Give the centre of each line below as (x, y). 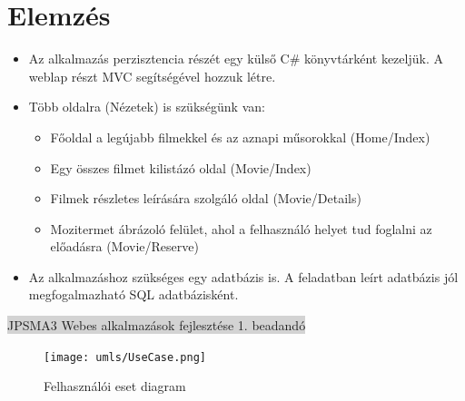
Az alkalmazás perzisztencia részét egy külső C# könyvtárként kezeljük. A (236, 59)
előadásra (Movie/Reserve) (124, 246)
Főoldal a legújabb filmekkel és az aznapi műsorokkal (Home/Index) (240, 137)
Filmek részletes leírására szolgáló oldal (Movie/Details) (206, 198)
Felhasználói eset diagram (115, 386)
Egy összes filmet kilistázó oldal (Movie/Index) (181, 167)
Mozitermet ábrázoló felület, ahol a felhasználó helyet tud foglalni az (241, 228)
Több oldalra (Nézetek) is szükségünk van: (147, 107)
